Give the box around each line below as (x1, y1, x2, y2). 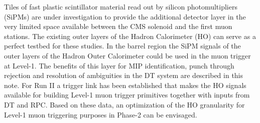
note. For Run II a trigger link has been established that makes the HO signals (4, 79, 246, 90)
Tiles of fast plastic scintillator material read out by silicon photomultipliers (4, 1, 237, 11)
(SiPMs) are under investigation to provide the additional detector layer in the (4, 11, 246, 21)
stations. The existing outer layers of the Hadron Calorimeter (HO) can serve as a (4, 30, 256, 41)
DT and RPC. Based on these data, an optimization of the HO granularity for (4, 99, 245, 109)
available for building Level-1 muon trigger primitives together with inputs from (4, 89, 250, 100)
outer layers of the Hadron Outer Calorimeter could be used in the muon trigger (4, 50, 251, 60)
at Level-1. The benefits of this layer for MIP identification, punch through (4, 60, 234, 70)
